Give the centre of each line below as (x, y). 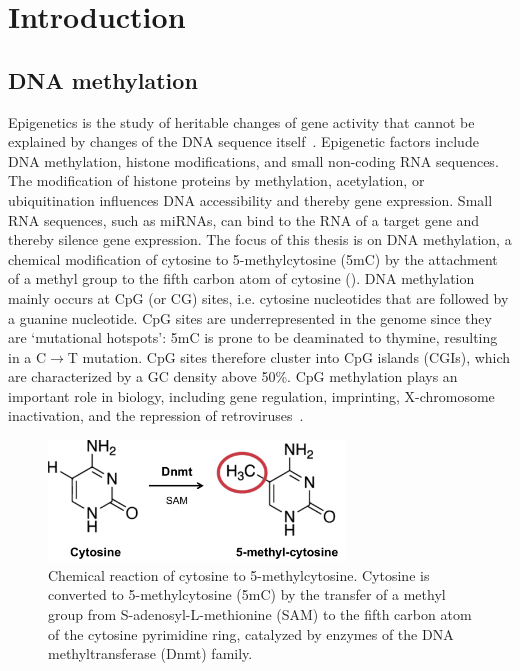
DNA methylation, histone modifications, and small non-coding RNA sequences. (253, 160)
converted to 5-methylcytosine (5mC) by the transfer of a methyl (247, 594)
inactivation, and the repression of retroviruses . (156, 415)
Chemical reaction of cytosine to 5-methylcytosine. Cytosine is (239, 574)
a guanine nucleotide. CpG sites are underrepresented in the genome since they (250, 317)
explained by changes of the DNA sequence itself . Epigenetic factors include (243, 141)
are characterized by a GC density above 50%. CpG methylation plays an (233, 376)
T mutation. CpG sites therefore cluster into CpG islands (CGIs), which (289, 356)
